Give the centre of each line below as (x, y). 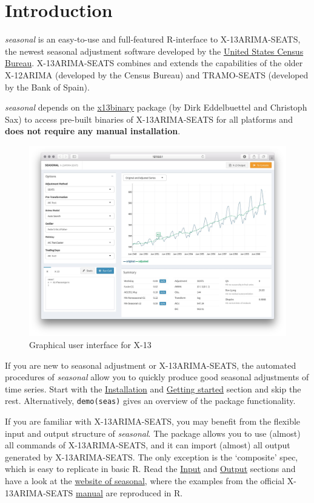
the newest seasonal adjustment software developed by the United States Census (154, 51)
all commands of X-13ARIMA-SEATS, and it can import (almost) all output (148, 445)
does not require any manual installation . (93, 131)
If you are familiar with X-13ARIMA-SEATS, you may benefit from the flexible (153, 421)
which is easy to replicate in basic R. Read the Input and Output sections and (150, 469)
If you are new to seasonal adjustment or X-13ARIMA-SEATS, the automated (151, 365)
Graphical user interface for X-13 (90, 344)
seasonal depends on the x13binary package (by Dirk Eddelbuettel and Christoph (156, 107)
